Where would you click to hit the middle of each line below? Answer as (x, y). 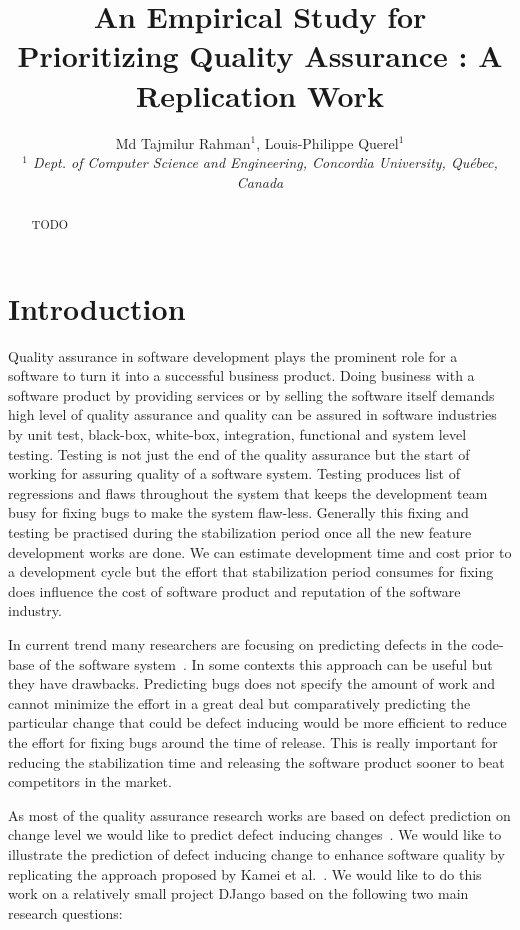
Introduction (97, 307)
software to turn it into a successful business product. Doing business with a (241, 375)
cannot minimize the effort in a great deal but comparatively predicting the (239, 702)
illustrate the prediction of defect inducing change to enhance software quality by (256, 853)
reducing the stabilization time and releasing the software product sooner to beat (256, 761)
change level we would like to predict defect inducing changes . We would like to (255, 834)
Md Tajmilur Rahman (183, 142)
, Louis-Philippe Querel (327, 142)
